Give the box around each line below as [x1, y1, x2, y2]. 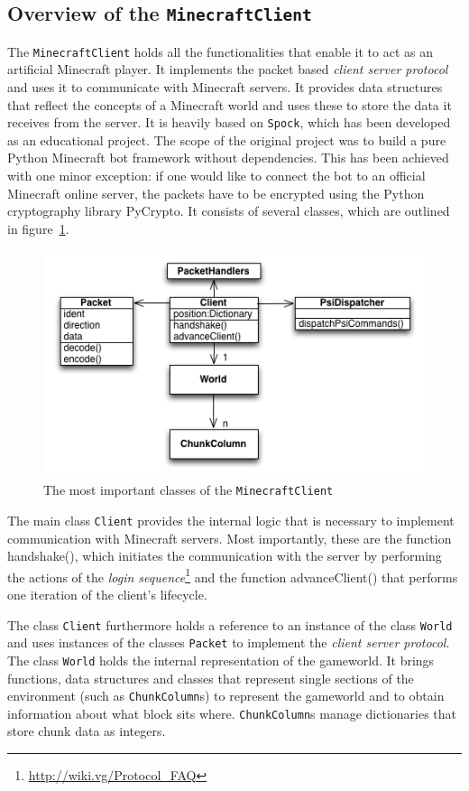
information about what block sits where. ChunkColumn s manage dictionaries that [7, 703, 457, 722]
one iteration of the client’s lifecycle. [7, 584, 207, 603]
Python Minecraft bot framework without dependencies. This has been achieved [7, 148, 449, 167]
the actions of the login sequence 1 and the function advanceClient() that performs [7, 564, 458, 586]
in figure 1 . [7, 219, 69, 237]
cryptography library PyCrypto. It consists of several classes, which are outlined [7, 201, 450, 220]
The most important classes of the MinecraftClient [43, 480, 334, 499]
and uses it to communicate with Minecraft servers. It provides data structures [7, 78, 443, 97]
